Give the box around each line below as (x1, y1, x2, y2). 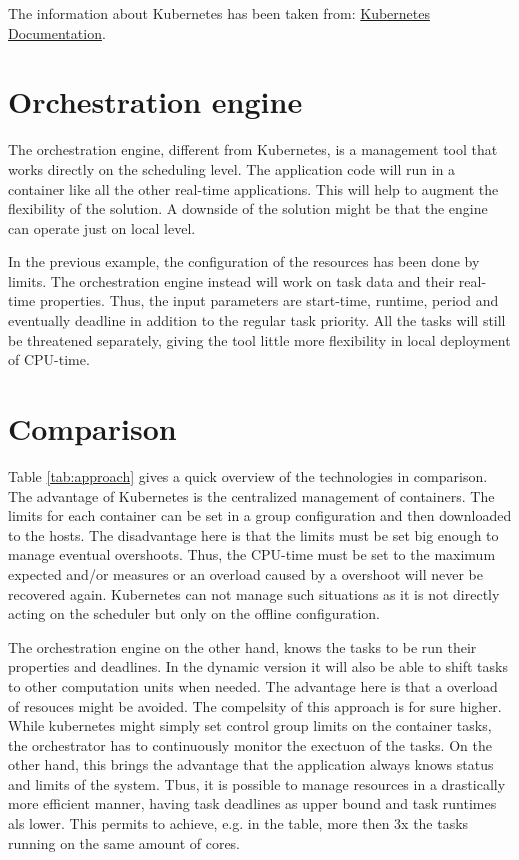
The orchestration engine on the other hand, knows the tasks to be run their (8, 636, 477, 657)
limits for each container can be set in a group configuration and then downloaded (8, 505, 512, 526)
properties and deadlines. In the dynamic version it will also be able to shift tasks (8, 656, 508, 677)
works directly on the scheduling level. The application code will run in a (8, 158, 456, 179)
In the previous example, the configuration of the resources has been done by (8, 251, 480, 272)
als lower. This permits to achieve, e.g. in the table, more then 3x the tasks (8, 813, 469, 834)
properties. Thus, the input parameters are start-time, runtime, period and (39, 290, 499, 311)
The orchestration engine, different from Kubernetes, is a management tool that (8, 139, 498, 160)
